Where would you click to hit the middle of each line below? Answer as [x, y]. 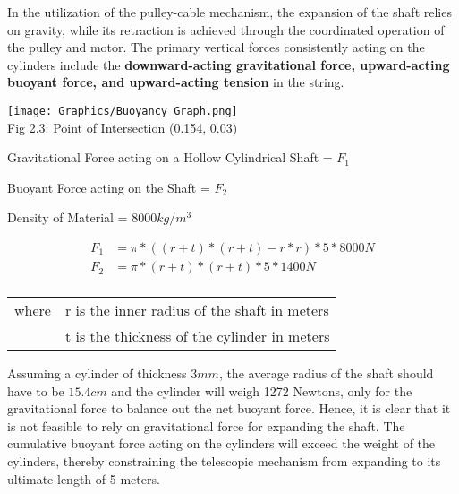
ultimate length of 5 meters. [84, 478]
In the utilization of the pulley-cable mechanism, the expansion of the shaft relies [229, 12]
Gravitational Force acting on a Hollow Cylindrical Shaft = [170, 157]
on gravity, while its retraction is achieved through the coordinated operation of [226, 29]
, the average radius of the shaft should [326, 373]
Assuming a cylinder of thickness [97, 373]
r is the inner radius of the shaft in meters [197, 310]
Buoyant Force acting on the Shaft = [109, 187]
